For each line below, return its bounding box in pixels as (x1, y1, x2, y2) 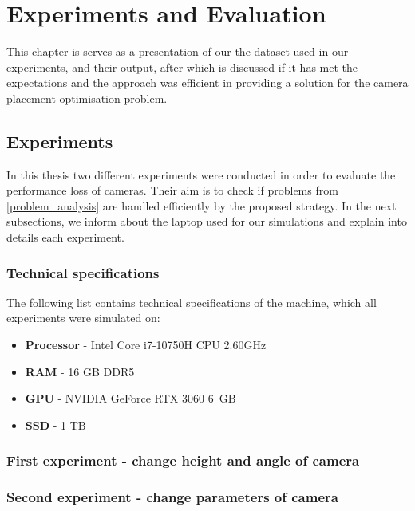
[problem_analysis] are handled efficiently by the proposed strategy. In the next (6, 197, 397, 214)
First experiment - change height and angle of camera (6, 450, 360, 470)
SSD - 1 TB (25, 416, 86, 433)
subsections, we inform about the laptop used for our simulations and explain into (6, 213, 407, 230)
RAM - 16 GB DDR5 (25, 363, 135, 379)
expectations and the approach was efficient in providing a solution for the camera (6, 74, 409, 91)
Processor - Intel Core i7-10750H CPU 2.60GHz (25, 336, 267, 353)
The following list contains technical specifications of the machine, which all (6, 293, 377, 310)
